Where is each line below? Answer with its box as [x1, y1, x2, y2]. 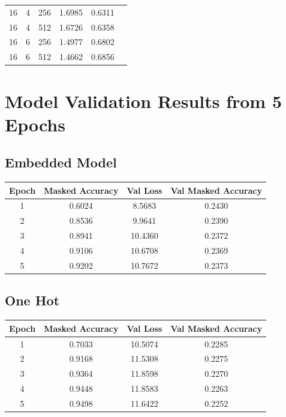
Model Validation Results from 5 [5, 88, 282, 113]
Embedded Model [5, 153, 117, 172]
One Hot [5, 291, 60, 310]
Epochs [5, 112, 65, 136]
